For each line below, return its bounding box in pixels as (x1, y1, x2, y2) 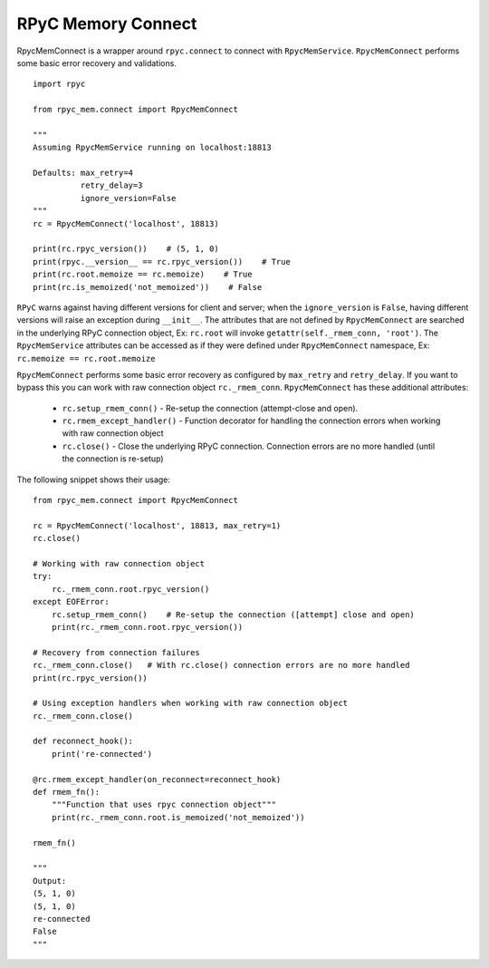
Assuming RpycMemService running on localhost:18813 (33, 142, 272, 153)
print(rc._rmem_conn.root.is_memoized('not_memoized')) (51, 812, 305, 822)
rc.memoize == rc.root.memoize (16, 353, 156, 363)
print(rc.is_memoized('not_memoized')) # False (33, 282, 263, 292)
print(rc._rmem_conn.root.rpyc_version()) (51, 622, 244, 632)
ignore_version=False (80, 193, 177, 203)
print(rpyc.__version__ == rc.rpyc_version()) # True (33, 257, 292, 266)
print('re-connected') (51, 749, 153, 759)
